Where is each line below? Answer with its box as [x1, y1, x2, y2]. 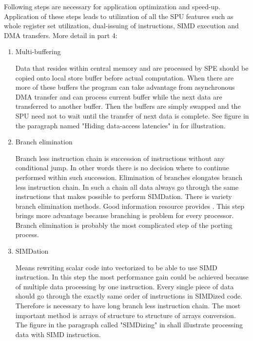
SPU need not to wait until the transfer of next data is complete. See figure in [15, 110, 249, 120]
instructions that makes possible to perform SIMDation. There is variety [15, 191, 232, 201]
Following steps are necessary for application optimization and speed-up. [4, 1, 221, 11]
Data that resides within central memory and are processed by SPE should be [15, 62, 249, 73]
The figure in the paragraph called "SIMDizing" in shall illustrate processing [15, 320, 243, 330]
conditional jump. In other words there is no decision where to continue [15, 162, 229, 173]
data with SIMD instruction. [15, 329, 101, 339]
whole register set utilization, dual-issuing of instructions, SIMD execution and [4, 20, 239, 31]
